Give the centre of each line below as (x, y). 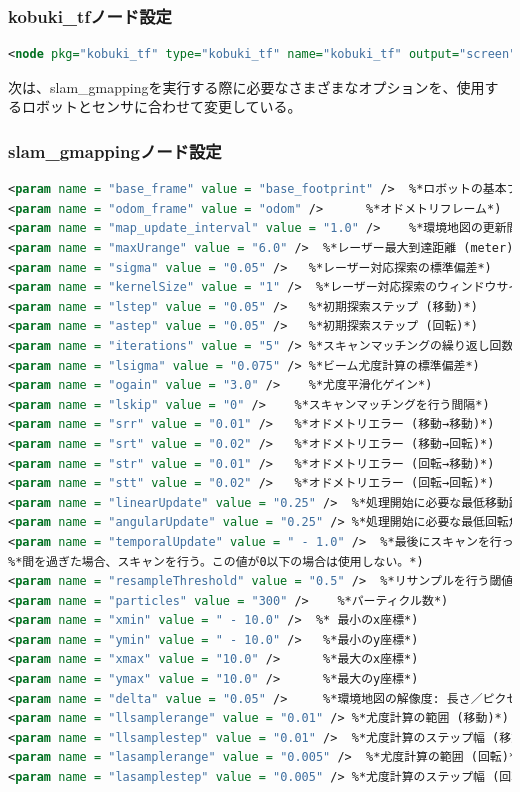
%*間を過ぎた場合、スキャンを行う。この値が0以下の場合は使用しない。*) (216, 561)
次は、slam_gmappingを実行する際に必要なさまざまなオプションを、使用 (246, 86)
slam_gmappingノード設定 (115, 150)
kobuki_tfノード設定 (90, 15)
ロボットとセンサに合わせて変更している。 (161, 106)
